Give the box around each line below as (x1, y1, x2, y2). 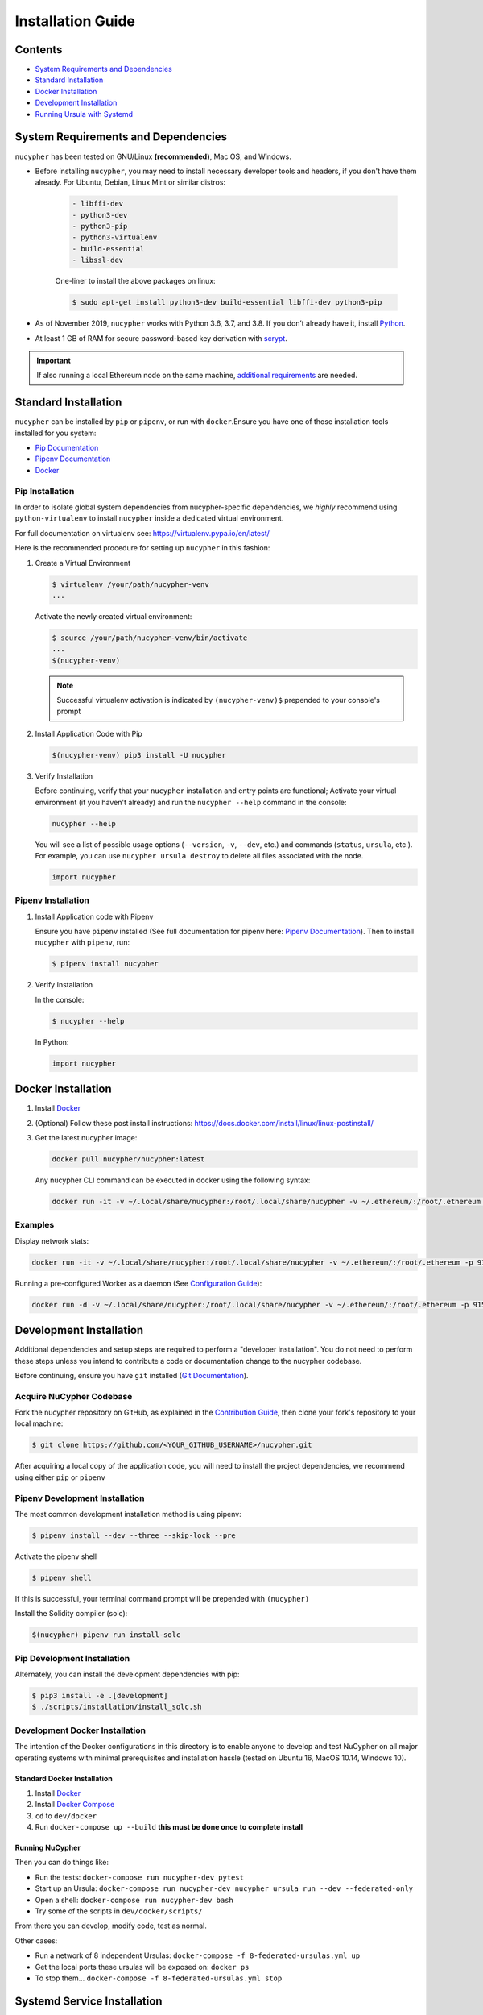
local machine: (14, 1419, 64, 1428)
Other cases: (14, 1935, 58, 1946)
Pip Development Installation (14, 1652, 130, 1664)
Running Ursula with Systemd (35, 109, 133, 118)
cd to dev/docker (35, 1810, 97, 1821)
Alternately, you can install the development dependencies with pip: (14, 1669, 241, 1680)
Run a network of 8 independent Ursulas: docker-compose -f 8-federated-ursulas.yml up (35, 1951, 361, 1960)
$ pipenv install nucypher (52, 959, 159, 969)
